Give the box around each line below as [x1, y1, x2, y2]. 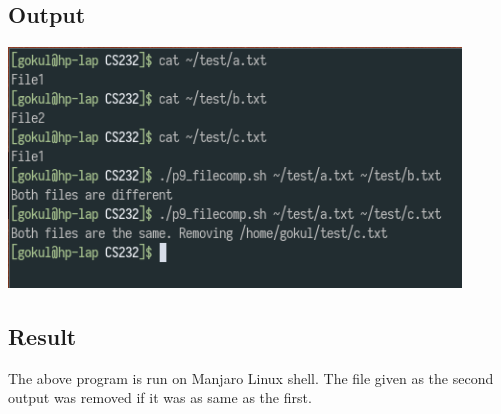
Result [8, 320, 77, 351]
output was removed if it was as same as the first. [8, 387, 312, 408]
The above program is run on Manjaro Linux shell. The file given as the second [8, 367, 494, 388]
